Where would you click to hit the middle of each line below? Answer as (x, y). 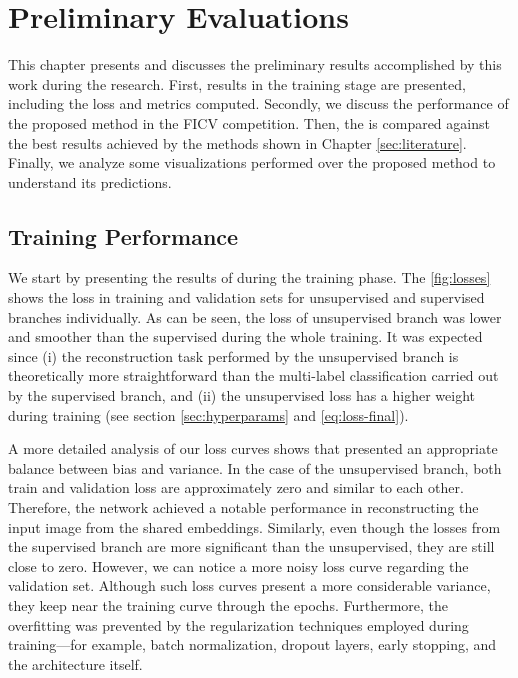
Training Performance (123, 235)
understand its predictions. (90, 181)
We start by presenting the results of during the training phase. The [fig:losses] (249, 277)
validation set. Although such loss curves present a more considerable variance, (249, 585)
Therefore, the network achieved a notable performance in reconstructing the (243, 507)
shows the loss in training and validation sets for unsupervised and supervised (246, 297)
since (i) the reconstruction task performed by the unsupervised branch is (233, 355)
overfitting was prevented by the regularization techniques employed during (238, 624)
